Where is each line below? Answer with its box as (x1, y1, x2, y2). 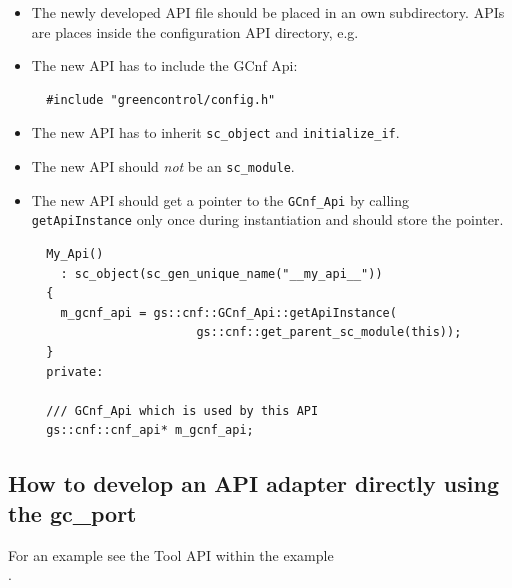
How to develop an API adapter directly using (8, 468, 499, 499)
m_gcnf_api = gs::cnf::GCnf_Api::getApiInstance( (60, 305, 397, 320)
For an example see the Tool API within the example (8, 544, 334, 565)
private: (46, 364, 104, 379)
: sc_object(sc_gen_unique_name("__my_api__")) (60, 266, 383, 281)
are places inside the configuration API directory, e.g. (31, 21, 359, 42)
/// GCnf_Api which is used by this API (46, 403, 319, 418)
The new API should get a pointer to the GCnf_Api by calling (31, 189, 410, 210)
